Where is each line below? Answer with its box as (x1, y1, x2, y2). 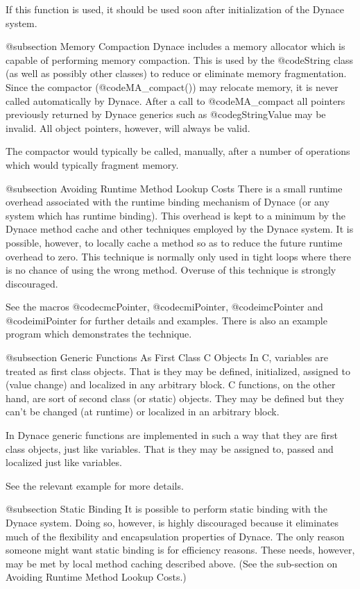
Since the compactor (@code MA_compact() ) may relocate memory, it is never (6, 79, 338, 94)
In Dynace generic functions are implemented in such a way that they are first (6, 428, 338, 442)
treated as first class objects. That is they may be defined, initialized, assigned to (6, 363, 350, 378)
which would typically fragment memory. (6, 157, 179, 172)
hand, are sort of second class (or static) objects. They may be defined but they (6, 390, 345, 405)
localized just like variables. (6, 455, 122, 470)
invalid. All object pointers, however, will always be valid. (6, 120, 250, 135)
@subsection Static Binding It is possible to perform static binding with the (6, 501, 327, 516)
